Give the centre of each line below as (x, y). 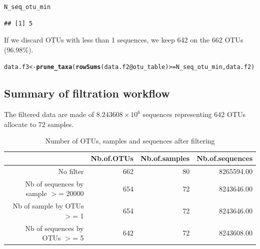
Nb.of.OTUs (112, 158)
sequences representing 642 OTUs (194, 114)
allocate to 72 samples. (39, 124)
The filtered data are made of (49, 114)
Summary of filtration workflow (87, 93)
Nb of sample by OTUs (48, 206)
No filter (71, 171)
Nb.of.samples (165, 158)
